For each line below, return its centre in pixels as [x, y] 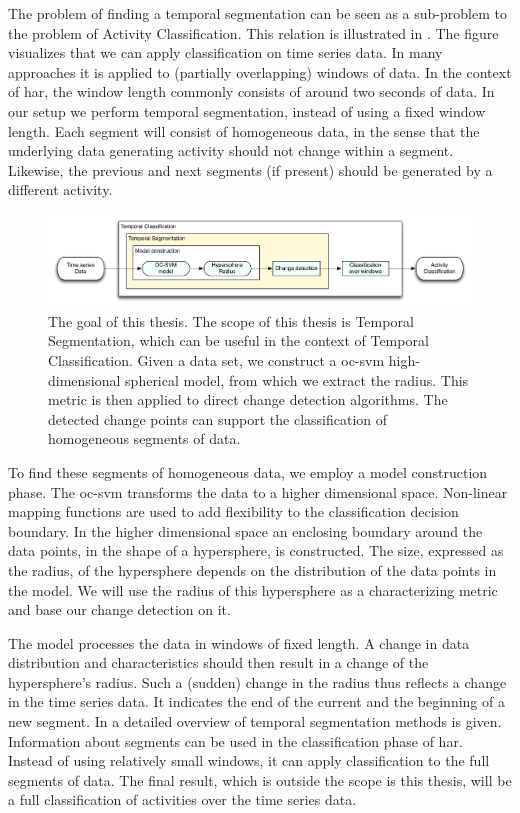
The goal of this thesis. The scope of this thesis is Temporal [231, 320]
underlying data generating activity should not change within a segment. [231, 150]
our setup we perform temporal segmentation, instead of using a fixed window [247, 110]
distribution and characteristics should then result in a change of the [218, 662]
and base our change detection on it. [119, 609]
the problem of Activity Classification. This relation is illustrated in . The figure [253, 32]
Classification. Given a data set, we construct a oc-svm [216, 359]
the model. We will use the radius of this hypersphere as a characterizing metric [253, 589]
